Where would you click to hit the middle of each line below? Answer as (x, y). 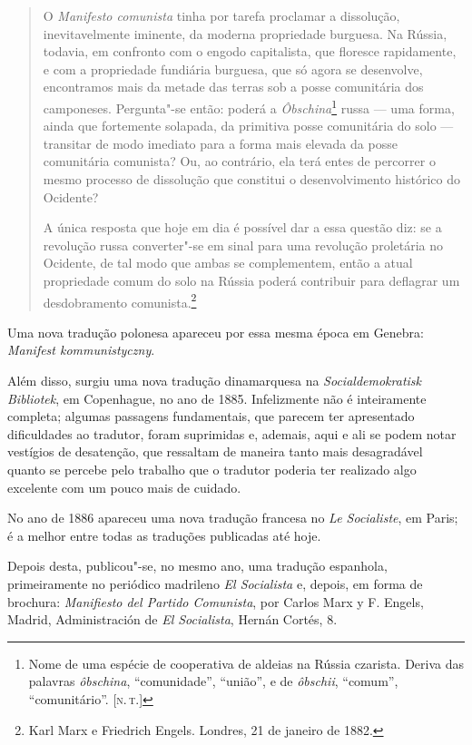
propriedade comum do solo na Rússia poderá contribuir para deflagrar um (251, 280)
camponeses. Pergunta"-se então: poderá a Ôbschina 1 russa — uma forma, (249, 106)
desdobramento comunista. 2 (120, 300)
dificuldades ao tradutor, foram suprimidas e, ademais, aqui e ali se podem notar (232, 433)
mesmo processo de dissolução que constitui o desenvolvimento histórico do (251, 179)
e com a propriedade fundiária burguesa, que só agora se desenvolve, (233, 69)
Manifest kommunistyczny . (81, 350)
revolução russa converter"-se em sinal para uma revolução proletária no (243, 245)
